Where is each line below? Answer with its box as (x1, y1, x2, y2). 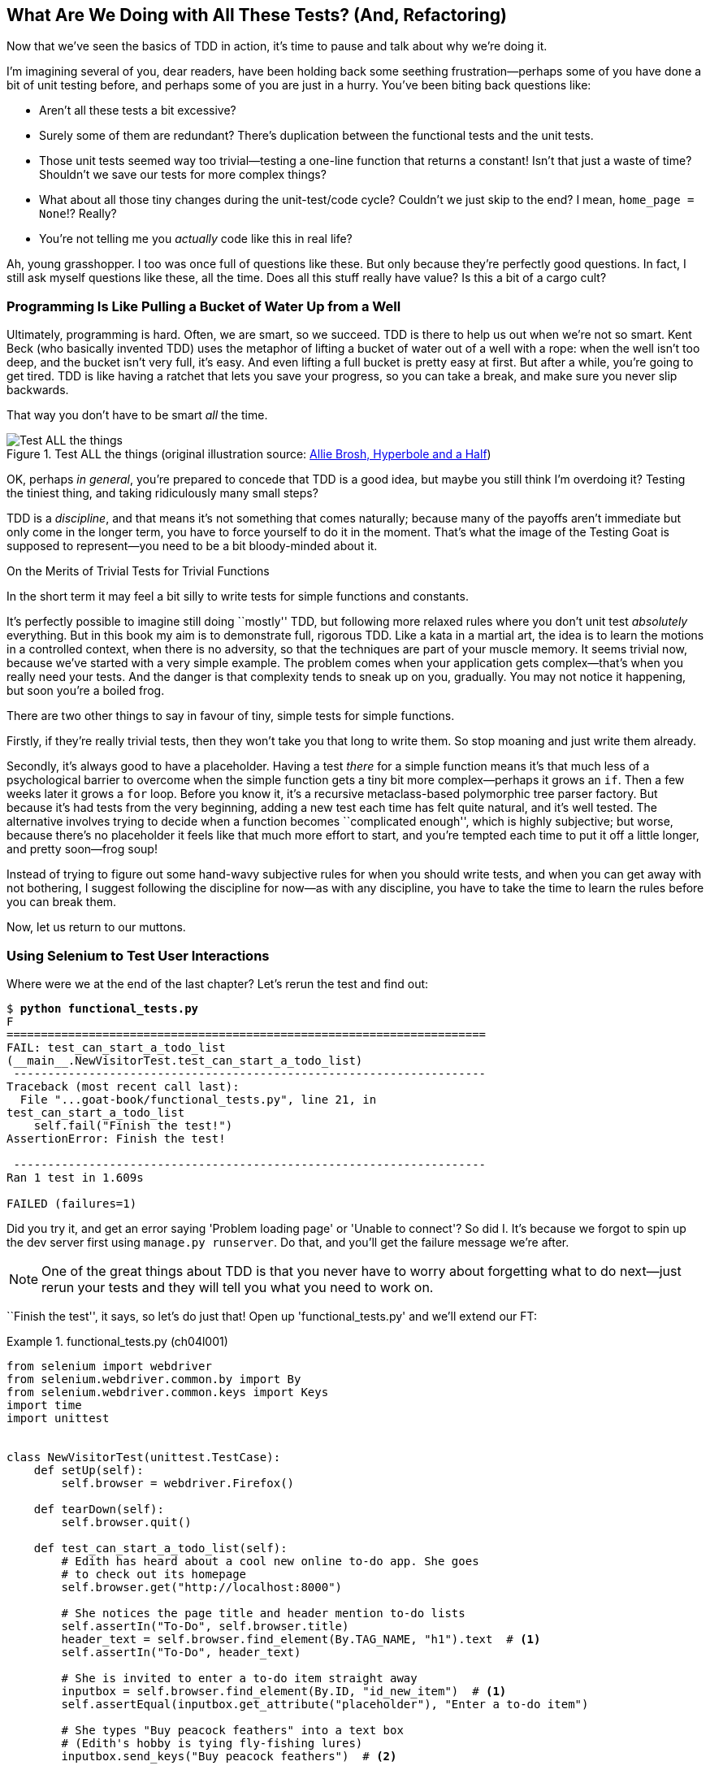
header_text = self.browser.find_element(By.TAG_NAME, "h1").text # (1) (61, 1632, 541, 1646)
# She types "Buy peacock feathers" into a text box (61, 1723, 404, 1737)
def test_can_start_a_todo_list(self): (33, 1541, 288, 1555)
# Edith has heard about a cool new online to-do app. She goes (61, 1554, 479, 1568)
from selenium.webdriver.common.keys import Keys (6, 1385, 329, 1399)
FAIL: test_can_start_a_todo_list (6, 1040, 226, 1054)
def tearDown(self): (33, 1502, 164, 1516)
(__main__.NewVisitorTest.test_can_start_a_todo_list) (6, 1053, 363, 1067)
